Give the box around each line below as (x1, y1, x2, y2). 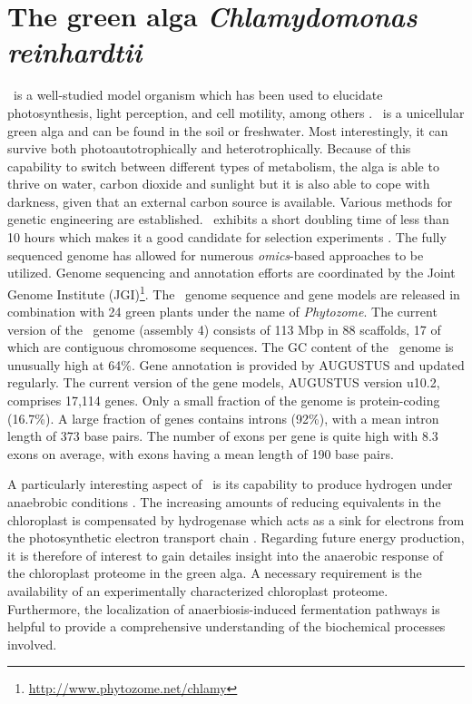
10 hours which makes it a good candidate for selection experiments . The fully (7, 228, 447, 247)
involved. (7, 634, 57, 653)
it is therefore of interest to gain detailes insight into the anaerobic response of (7, 545, 444, 564)
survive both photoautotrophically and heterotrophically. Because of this (7, 139, 411, 158)
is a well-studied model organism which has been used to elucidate (13, 85, 383, 104)
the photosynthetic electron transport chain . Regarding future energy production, (7, 528, 465, 547)
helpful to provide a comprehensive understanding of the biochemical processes (7, 617, 446, 636)
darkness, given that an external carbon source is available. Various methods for (7, 191, 453, 210)
